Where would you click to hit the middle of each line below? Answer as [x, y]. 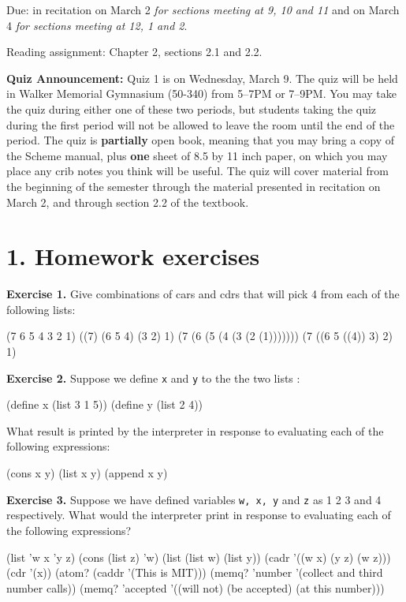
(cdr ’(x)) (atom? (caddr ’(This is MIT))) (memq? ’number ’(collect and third [195, 572]
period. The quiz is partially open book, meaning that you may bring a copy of [201, 140]
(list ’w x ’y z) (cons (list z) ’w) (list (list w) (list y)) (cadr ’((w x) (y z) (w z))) [199, 557]
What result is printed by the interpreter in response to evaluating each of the [195, 430]
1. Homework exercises [133, 256]
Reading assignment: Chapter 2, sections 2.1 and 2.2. [134, 52]
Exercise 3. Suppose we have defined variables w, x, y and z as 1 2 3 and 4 [194, 499]
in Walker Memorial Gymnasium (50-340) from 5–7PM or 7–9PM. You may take [202, 93]
